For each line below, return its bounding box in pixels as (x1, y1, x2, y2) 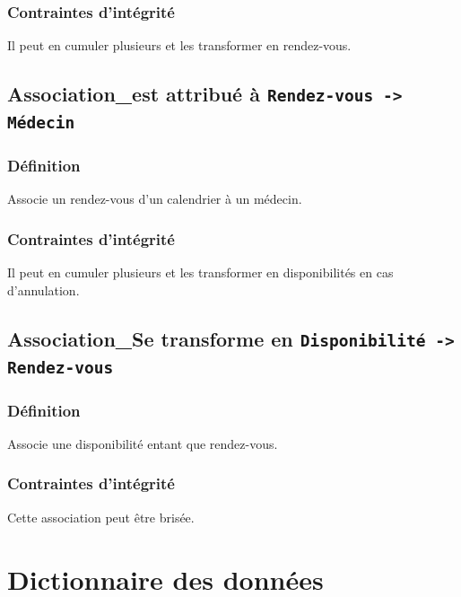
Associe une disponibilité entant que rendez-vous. (7, 434, 278, 452)
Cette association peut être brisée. (7, 507, 195, 526)
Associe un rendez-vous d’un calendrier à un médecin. (7, 189, 302, 208)
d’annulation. (7, 280, 80, 299)
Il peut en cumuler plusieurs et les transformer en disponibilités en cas (7, 263, 394, 282)
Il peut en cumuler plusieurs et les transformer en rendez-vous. (7, 36, 352, 55)
